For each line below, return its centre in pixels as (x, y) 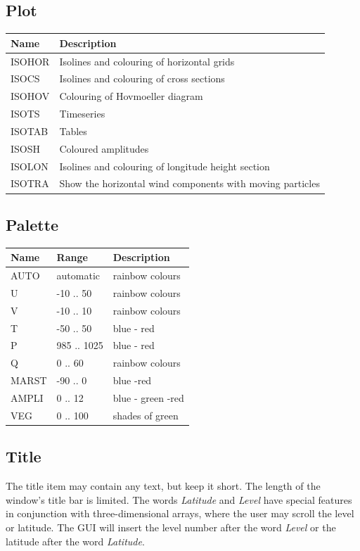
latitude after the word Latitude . (75, 541)
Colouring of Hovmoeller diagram (131, 96)
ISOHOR (30, 61)
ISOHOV (30, 96)
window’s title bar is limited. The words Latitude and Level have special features (179, 499)
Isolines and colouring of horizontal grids (147, 61)
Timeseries (82, 114)
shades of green (146, 415)
